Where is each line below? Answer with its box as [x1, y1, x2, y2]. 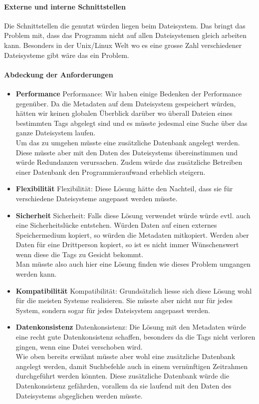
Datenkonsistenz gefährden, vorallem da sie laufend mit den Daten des [15, 381, 232, 391]
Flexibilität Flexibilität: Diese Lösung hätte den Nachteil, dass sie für [15, 183, 233, 194]
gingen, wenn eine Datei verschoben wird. [15, 341, 143, 352]
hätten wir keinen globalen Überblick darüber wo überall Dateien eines [15, 108, 233, 118]
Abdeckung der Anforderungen [4, 69, 113, 79]
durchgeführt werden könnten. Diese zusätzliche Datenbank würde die [15, 371, 230, 381]
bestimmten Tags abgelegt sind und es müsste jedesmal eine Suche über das [15, 117, 248, 128]
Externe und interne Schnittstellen [4, 1, 126, 11]
